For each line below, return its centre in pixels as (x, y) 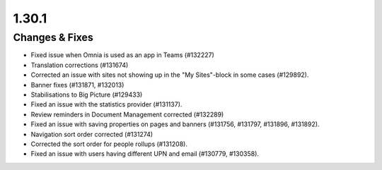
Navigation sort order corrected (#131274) (92, 134)
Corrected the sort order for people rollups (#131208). (109, 144)
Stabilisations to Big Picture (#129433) (87, 95)
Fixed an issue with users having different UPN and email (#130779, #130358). (145, 154)
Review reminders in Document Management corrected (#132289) (127, 114)
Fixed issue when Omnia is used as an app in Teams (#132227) (123, 55)
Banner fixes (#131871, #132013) (77, 85)
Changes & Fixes (53, 37)
